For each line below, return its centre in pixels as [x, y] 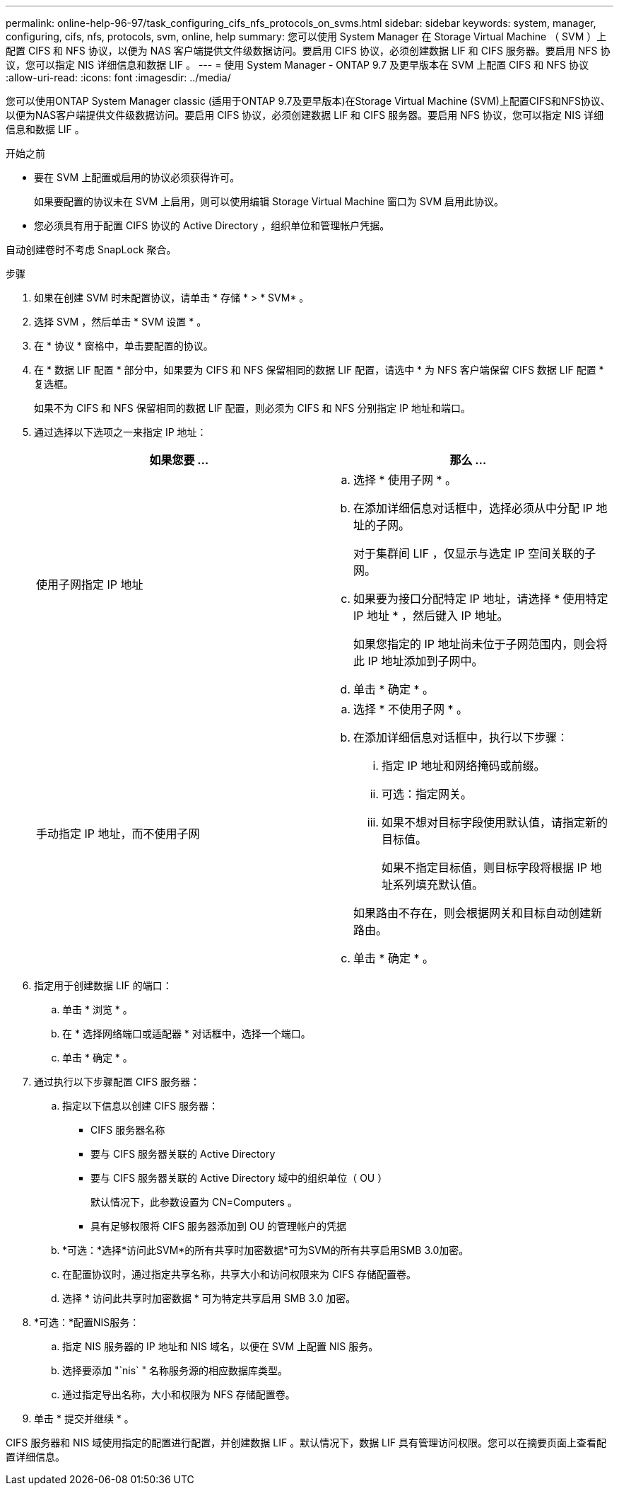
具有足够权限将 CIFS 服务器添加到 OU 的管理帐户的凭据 [219, 1226]
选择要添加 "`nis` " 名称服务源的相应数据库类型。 [175, 1370]
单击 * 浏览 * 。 [98, 1009]
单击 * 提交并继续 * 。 [84, 1418]
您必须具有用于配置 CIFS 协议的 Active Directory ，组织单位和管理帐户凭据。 [212, 225]
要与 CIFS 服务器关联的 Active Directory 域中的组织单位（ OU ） [239, 1178]
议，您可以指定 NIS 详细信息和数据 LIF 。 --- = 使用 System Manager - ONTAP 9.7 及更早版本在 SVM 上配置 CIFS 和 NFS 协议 [297, 65]
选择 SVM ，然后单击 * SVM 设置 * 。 [120, 322]
